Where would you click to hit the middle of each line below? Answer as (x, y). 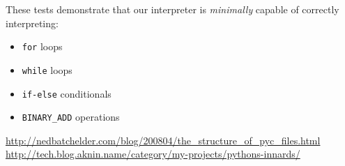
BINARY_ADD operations (71, 117)
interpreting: (32, 23)
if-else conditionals (67, 93)
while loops (47, 69)
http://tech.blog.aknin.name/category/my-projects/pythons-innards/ (153, 154)
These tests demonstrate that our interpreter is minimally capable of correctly (172, 9)
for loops (42, 46)
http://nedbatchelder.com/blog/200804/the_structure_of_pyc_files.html (163, 140)
